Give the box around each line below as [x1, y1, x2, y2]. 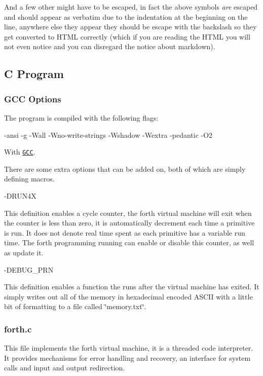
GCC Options [4, 92, 61, 105]
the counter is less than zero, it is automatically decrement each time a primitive [4, 217, 255, 228]
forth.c [4, 322, 32, 335]
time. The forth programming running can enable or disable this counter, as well [4, 237, 254, 248]
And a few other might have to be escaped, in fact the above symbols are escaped [4, 2, 258, 12]
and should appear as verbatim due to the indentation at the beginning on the [4, 11, 248, 22]
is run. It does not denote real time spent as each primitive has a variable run [4, 227, 245, 238]
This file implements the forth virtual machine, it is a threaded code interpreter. [4, 343, 253, 353]
